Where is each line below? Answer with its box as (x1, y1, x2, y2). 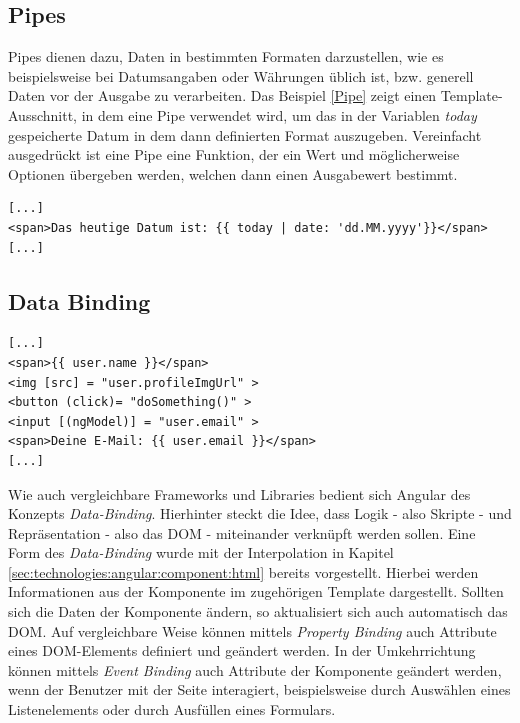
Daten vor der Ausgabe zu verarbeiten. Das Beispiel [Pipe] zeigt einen (8, 85, 437, 106)
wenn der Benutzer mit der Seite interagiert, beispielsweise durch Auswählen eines (8, 679, 511, 700)
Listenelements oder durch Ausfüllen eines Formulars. (8, 699, 336, 720)
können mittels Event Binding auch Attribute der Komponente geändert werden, (8, 659, 502, 680)
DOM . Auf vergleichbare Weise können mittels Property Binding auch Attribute (8, 620, 497, 641)
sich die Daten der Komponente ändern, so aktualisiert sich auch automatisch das (8, 601, 508, 622)
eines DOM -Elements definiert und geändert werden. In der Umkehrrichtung (8, 640, 476, 661)
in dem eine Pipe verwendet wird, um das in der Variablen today (81, 104, 477, 125)
